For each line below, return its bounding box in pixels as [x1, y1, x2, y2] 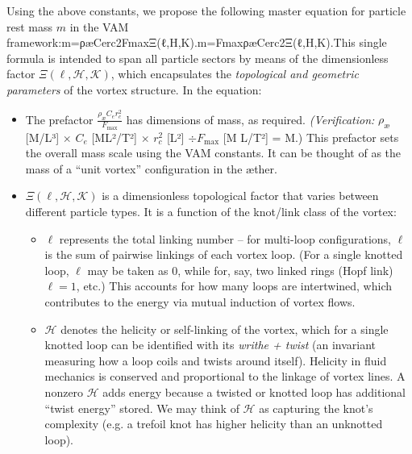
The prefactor [25, 110, 94, 127]
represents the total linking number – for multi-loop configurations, [59, 230, 391, 247]
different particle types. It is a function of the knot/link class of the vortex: [25, 202, 397, 219]
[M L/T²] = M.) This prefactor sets [223, 128, 399, 145]
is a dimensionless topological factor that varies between [102, 187, 379, 204]
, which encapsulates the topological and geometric [110, 65, 359, 82]
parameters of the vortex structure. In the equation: [6, 81, 262, 98]
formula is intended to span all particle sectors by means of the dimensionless [6, 49, 389, 66]
